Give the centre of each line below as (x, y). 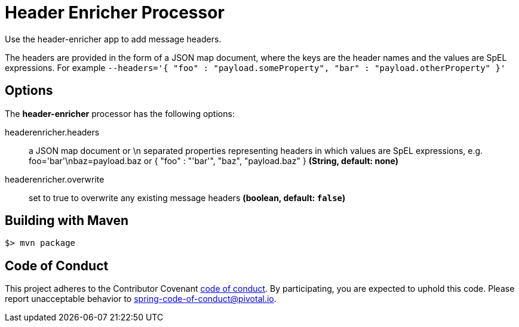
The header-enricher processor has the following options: (120, 113)
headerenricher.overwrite (55, 179)
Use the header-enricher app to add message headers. (113, 39)
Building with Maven (67, 221)
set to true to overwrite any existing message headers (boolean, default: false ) (187, 198)
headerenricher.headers (52, 132)
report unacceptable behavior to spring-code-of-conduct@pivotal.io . (141, 299)
